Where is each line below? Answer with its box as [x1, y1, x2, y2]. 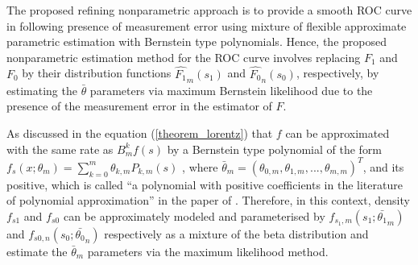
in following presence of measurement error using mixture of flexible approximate [6, 17, 407, 34]
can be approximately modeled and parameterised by [63, 207, 325, 224]
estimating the [6, 81, 77, 98]
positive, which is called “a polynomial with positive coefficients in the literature [6, 176, 403, 193]
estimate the [6, 242, 68, 259]
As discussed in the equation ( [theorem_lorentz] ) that [6, 125, 273, 142]
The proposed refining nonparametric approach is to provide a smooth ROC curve [6, 2, 412, 18]
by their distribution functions [22, 64, 172, 81]
